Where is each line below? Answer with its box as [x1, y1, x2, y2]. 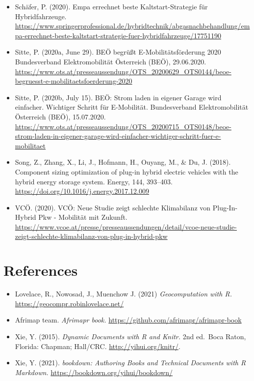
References [3, 260, 78, 280]
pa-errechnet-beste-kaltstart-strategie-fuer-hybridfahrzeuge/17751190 [15, 30, 221, 40]
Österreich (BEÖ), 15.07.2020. [15, 111, 106, 121]
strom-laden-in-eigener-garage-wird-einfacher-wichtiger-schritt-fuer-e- [15, 131, 221, 141]
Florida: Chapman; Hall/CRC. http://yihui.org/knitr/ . [15, 341, 180, 351]
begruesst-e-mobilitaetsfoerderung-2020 [15, 76, 132, 86]
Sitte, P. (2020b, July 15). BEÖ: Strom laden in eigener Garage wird [15, 92, 222, 102]
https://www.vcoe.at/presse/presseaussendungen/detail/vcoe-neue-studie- [15, 221, 237, 232]
